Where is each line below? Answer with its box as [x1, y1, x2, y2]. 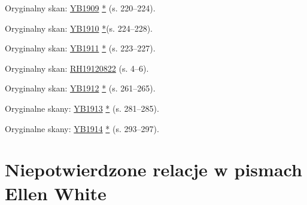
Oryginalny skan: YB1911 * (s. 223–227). [5, 42, 156, 54]
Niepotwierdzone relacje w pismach [5, 157, 302, 182]
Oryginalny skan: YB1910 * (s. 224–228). [5, 22, 153, 34]
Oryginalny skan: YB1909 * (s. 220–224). [5, 2, 156, 14]
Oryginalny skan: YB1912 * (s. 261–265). [5, 82, 156, 94]
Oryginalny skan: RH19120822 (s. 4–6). [5, 62, 149, 74]
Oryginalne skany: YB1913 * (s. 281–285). [5, 102, 159, 114]
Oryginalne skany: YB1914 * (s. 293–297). [5, 122, 159, 134]
